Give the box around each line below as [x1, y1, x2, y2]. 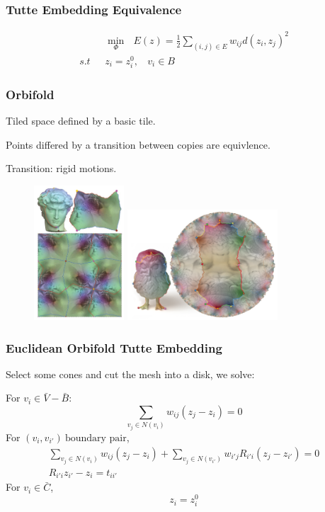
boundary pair [64, 433, 127, 443]
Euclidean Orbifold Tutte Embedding [6, 339, 222, 356]
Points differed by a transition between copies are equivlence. [6, 137, 270, 152]
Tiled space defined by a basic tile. [6, 113, 156, 128]
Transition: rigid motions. [6, 161, 117, 176]
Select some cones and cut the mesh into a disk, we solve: [6, 366, 255, 381]
